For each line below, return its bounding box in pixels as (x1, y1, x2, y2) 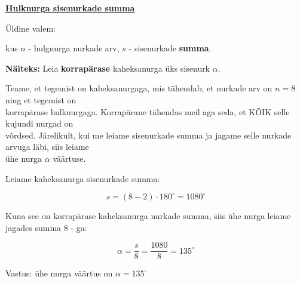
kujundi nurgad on (5, 117, 74, 130)
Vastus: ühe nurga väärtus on (5, 267, 113, 279)
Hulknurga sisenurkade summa (5, 2, 135, 14)
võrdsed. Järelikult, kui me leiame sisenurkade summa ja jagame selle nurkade (5, 128, 292, 141)
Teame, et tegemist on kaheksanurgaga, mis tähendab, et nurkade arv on (5, 82, 273, 94)
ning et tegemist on (5, 93, 76, 106)
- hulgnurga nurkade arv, (28, 42, 120, 54)
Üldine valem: (5, 21, 56, 34)
